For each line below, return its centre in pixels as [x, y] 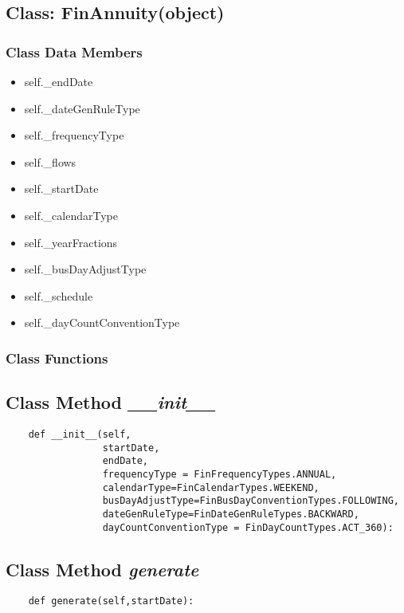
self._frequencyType [74, 135]
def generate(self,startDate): [111, 601]
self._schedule [59, 295]
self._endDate [59, 81]
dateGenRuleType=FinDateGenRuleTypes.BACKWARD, [231, 514]
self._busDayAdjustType [85, 269]
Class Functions [57, 358]
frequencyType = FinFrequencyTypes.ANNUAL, [220, 474]
